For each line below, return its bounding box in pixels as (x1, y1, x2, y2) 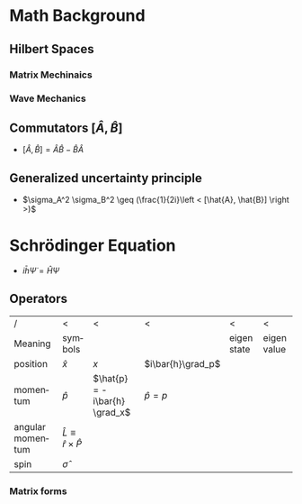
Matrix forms (9, 484, 67, 497)
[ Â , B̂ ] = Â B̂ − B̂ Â (22, 144, 84, 155)
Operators (9, 291, 68, 307)
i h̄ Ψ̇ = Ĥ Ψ (22, 265, 60, 276)
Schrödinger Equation (9, 235, 176, 256)
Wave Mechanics (9, 92, 87, 105)
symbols (62, 331, 84, 355)
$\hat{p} (93, 371, 129, 384)
